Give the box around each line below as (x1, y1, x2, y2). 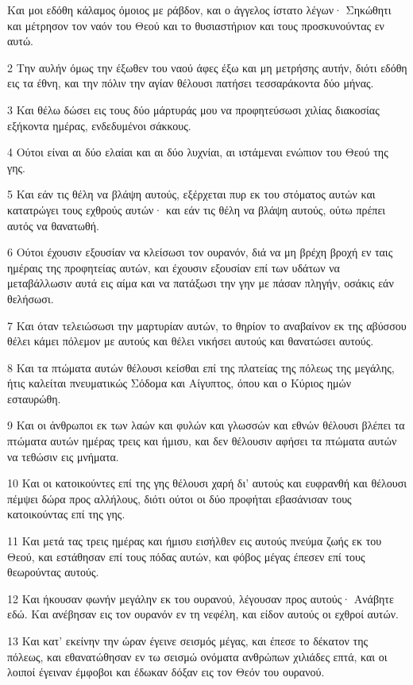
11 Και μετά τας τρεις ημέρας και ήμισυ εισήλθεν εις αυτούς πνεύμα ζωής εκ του (7, 533, 382, 549)
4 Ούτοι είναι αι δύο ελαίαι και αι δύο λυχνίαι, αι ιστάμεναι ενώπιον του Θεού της (7, 144, 388, 160)
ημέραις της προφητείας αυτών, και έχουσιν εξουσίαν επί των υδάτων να (7, 259, 340, 275)
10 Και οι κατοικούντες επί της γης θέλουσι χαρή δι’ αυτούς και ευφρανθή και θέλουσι (7, 475, 407, 491)
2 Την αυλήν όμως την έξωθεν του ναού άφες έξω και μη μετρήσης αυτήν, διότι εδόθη (7, 59, 407, 75)
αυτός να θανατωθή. (7, 217, 99, 233)
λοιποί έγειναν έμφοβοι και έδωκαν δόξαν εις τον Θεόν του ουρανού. (7, 664, 325, 680)
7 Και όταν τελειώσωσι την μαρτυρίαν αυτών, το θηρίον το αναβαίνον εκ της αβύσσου (7, 317, 407, 333)
